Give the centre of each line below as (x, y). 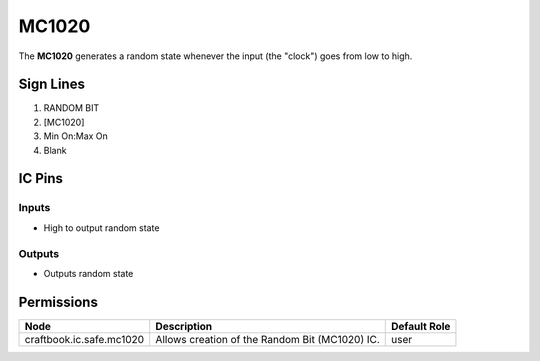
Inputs (34, 208)
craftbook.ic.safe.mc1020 (84, 339)
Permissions (58, 301)
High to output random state (101, 227)
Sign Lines (51, 84)
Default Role (421, 326)
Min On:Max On (76, 136)
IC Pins (41, 178)
